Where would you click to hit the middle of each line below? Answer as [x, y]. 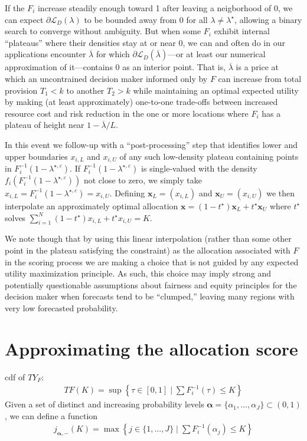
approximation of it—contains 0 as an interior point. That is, [115, 67]
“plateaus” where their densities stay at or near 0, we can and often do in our [145, 42]
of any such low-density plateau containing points [209, 156]
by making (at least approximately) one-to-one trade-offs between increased [141, 102]
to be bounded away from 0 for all [146, 19]
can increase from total [260, 78]
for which [113, 54]
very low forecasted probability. [61, 307]
